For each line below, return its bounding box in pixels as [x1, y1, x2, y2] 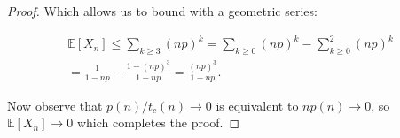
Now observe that [7, 96, 103, 114]
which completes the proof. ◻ [76, 113, 240, 132]
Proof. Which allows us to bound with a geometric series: [7, 2, 318, 19]
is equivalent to [216, 96, 299, 114]
